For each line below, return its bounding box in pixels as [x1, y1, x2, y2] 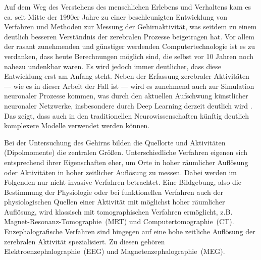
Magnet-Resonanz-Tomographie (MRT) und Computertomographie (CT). [4, 216, 234, 227]
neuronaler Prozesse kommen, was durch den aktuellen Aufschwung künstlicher [4, 90, 248, 101]
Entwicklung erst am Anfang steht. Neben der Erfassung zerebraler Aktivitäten [4, 71, 249, 81]
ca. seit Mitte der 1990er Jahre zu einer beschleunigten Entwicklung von [4, 11, 228, 22]
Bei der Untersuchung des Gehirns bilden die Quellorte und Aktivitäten [4, 137, 226, 147]
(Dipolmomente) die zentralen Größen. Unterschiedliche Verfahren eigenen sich [4, 147, 248, 158]
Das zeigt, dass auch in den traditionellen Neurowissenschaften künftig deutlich [4, 110, 249, 121]
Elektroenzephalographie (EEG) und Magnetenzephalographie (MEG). [4, 246, 225, 256]
